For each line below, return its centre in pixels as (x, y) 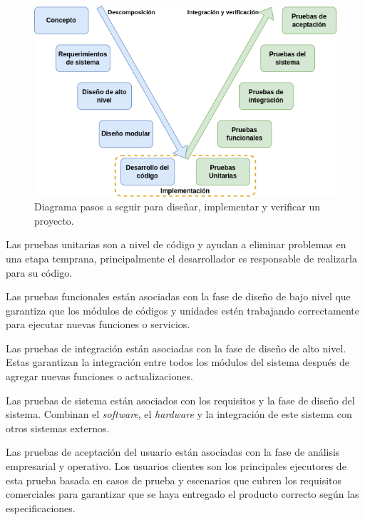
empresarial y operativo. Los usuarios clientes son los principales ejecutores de (176, 466)
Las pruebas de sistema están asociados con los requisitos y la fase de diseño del (180, 400)
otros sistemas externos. (58, 428)
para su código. (39, 272)
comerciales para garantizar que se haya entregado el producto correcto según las (182, 494)
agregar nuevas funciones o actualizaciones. (99, 376)
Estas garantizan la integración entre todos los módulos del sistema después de (178, 362)
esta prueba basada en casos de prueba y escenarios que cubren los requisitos (174, 480)
